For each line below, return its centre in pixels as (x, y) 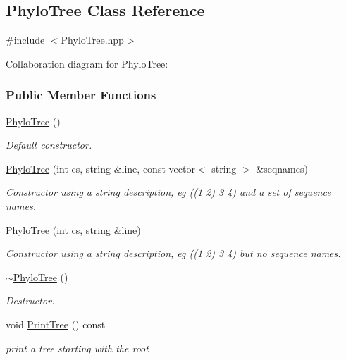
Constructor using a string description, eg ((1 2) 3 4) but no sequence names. (173, 253)
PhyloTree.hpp (92, 40)
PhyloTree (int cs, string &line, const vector (100, 168)
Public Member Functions (81, 95)
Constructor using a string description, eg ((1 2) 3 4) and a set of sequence (168, 192)
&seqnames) (282, 168)
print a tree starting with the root (77, 348)
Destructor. (30, 300)
